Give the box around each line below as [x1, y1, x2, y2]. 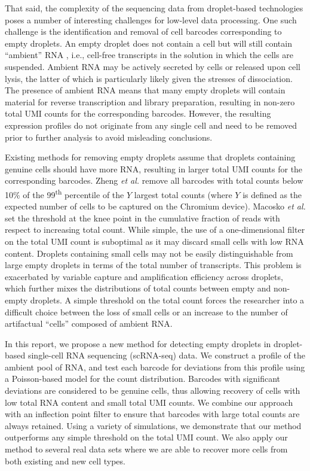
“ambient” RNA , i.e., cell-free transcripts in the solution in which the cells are [5, 48, 293, 61]
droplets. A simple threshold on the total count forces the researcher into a [30, 293, 305, 306]
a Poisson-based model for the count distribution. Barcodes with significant [5, 372, 281, 385]
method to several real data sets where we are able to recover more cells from [5, 443, 288, 455]
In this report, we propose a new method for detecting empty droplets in [5, 337, 271, 350]
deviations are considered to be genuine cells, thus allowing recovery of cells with [5, 384, 300, 397]
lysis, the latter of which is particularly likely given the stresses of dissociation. [5, 72, 293, 84]
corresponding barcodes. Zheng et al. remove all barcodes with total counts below [5, 174, 303, 187]
